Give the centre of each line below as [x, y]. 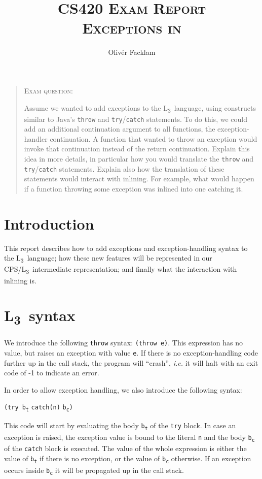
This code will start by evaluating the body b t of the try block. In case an [120, 426]
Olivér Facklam [132, 52]
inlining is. [20, 280]
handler [36, 138]
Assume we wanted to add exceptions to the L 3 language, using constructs [140, 108]
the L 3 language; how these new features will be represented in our [108, 259]
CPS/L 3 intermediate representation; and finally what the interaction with [121, 270]
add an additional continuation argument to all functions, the [120, 129]
